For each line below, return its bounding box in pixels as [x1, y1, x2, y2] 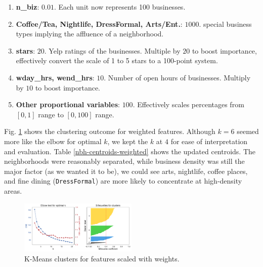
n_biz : [16, 2, 39, 12]
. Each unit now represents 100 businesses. [54, 2, 186, 12]
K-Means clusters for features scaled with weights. [24, 253, 180, 263]
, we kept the [107, 136, 148, 146]
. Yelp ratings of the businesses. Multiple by [44, 45, 181, 56]
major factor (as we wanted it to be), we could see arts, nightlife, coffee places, [4, 165, 248, 176]
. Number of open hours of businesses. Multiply [104, 72, 251, 82]
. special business [199, 18, 252, 29]
